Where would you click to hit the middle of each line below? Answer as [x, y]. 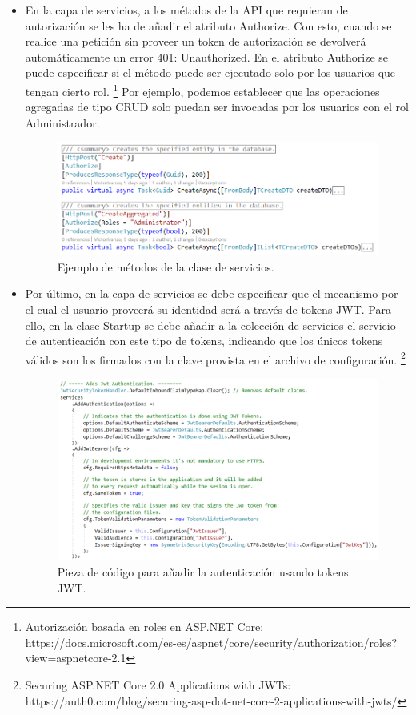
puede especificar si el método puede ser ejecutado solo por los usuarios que [210, 72]
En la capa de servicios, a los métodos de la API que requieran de [186, 10]
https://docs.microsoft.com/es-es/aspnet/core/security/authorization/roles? [211, 642]
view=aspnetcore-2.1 [76, 658]
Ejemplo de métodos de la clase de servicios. [166, 266]
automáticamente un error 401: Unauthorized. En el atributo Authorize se [206, 56]
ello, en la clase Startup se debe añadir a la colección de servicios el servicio [210, 325]
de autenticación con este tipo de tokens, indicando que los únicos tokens [204, 341]
